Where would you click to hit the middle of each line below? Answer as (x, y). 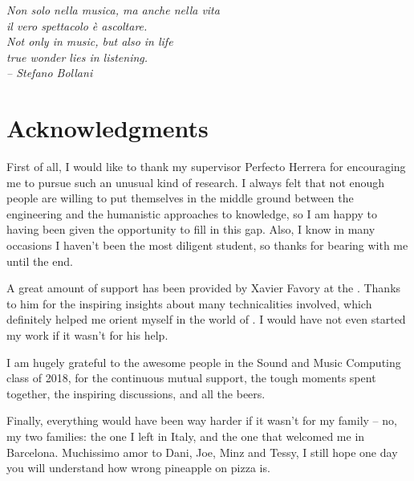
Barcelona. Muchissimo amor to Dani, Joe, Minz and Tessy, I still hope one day (202, 452)
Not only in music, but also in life (90, 41)
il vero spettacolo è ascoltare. (77, 25)
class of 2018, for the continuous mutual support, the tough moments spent (191, 378)
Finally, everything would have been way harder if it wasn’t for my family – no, (202, 420)
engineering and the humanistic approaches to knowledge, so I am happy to (192, 213)
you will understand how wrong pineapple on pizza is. (138, 468)
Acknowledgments (108, 128)
